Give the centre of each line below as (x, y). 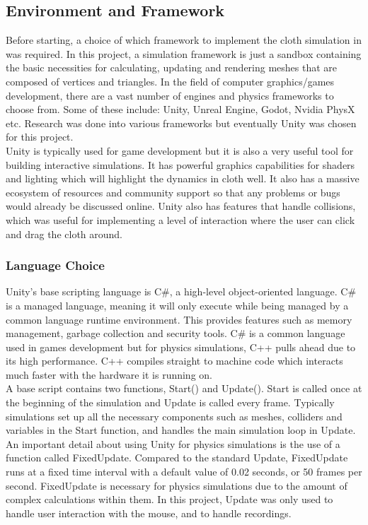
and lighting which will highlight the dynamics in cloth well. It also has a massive (183, 178)
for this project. (40, 137)
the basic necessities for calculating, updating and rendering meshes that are (172, 67)
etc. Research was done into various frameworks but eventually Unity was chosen (181, 123)
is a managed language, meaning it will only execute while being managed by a (177, 305)
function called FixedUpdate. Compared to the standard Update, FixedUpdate (177, 458)
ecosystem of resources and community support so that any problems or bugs (173, 192)
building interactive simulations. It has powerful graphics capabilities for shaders (180, 164)
